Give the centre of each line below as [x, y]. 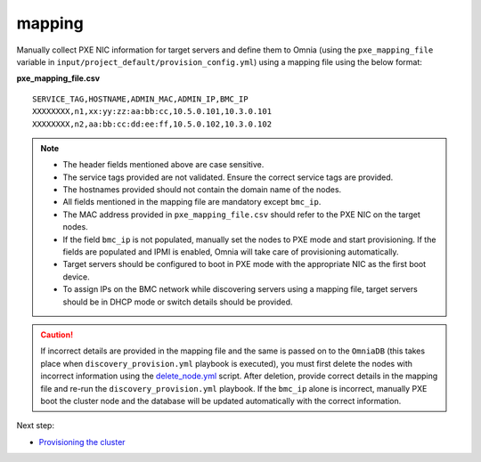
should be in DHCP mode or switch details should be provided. [178, 302]
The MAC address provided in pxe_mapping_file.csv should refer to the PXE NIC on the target [241, 215]
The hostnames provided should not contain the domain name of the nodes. [202, 190]
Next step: [36, 426]
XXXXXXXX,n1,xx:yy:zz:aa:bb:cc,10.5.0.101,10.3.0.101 [152, 112]
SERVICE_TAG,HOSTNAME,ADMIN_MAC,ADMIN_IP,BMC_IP [140, 99]
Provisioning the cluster [82, 442]
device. [76, 277]
